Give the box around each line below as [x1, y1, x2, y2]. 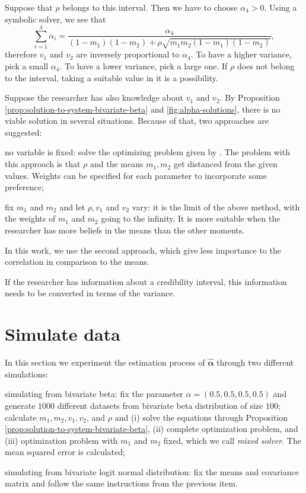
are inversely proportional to [76, 48, 180, 60]
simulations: [5, 367, 48, 380]
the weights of [5, 212, 56, 225]
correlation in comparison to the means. [5, 255, 149, 268]
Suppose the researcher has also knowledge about [5, 91, 184, 104]
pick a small [5, 59, 49, 72]
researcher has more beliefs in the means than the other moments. [5, 224, 245, 236]
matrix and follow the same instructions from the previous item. [5, 477, 238, 489]
